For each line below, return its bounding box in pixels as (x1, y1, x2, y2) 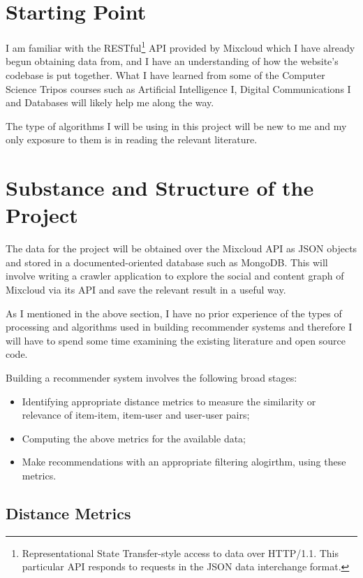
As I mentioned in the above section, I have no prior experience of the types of (6, 305, 342, 320)
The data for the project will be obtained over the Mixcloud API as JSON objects (6, 241, 357, 256)
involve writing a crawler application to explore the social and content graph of (6, 268, 344, 283)
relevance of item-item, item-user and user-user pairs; (22, 407, 250, 422)
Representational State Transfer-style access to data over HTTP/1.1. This (22, 545, 339, 560)
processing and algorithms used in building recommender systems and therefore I (6, 319, 353, 334)
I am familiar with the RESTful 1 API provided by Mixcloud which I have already (6, 38, 355, 55)
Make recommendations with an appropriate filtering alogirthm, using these (22, 454, 346, 469)
